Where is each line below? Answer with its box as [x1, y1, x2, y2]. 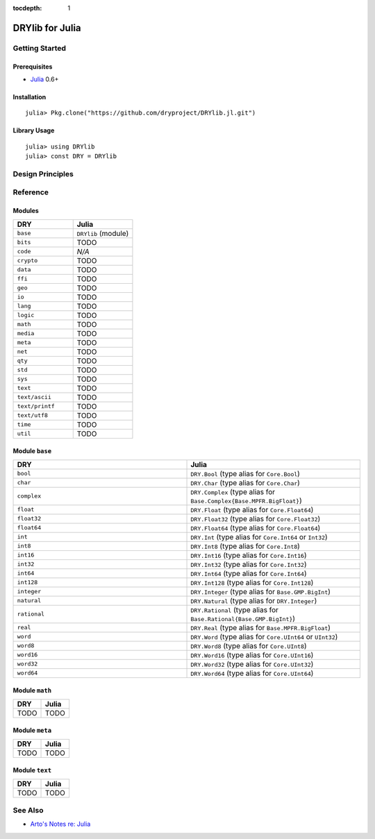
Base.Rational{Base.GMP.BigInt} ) [190, 613, 295, 623]
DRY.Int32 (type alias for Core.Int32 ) [190, 559, 307, 569]
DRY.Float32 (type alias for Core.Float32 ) [190, 514, 321, 523]
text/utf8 [17, 412, 49, 419]
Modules [12, 207, 40, 215]
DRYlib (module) [76, 228, 129, 238]
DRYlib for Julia [12, 22, 81, 34]
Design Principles [12, 169, 74, 178]
